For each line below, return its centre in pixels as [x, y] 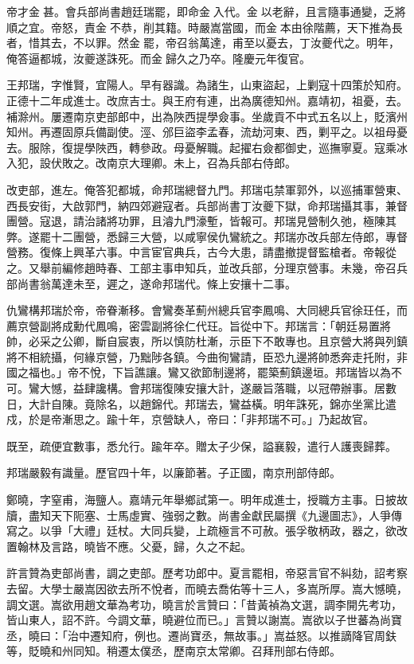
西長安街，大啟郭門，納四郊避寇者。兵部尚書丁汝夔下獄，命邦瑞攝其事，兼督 [207, 205]
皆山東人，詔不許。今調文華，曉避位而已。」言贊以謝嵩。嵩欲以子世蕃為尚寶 [204, 620]
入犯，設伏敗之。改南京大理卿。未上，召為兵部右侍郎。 [151, 163]
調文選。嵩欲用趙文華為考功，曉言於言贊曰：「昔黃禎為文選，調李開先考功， [204, 604]
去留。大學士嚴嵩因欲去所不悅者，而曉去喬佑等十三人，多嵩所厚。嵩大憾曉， [207, 588]
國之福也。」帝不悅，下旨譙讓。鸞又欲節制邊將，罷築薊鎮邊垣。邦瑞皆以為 [199, 372]
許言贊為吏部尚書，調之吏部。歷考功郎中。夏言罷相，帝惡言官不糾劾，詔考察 [207, 573]
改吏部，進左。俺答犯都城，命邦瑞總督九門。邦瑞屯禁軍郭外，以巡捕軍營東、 [207, 189]
